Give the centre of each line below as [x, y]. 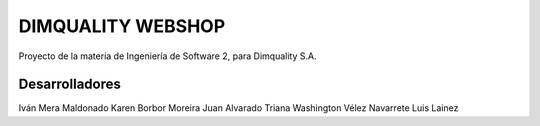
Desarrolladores [70, 84]
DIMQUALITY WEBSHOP [122, 26]
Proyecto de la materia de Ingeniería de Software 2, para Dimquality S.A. [167, 56]
